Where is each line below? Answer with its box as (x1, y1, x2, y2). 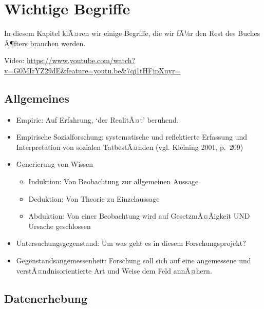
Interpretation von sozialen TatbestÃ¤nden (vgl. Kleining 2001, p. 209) (16, 141, 243, 152)
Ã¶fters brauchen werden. (4, 37, 86, 48)
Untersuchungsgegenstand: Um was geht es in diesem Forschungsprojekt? (16, 238, 246, 248)
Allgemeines (4, 90, 69, 106)
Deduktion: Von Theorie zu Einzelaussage (28, 193, 160, 204)
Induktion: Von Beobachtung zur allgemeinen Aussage (28, 176, 199, 187)
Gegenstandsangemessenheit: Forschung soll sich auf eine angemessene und (16, 255, 251, 266)
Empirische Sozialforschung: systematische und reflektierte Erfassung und (16, 131, 247, 142)
